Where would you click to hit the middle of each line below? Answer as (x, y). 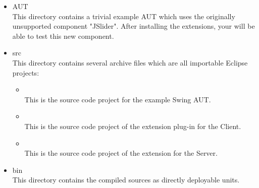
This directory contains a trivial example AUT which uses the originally (124, 16)
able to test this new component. (63, 36)
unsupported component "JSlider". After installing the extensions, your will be (134, 26)
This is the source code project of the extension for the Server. (121, 153)
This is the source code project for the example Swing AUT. (118, 99)
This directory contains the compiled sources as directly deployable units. (126, 180)
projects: (26, 72)
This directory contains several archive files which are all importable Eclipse (130, 62)
